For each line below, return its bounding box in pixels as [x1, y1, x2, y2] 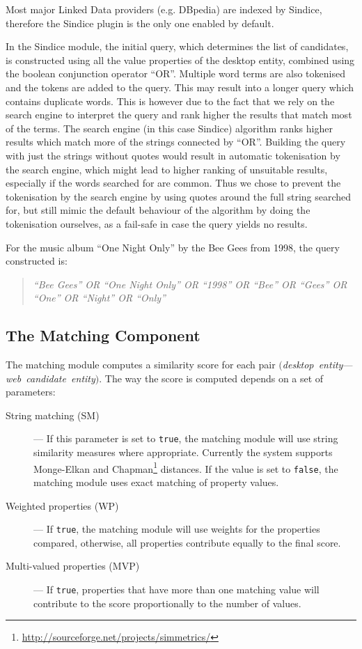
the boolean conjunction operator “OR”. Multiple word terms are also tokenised [6, 66, 345, 81]
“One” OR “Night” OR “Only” [33, 290, 166, 305]
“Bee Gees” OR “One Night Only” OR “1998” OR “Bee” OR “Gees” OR [33, 276, 347, 291]
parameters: [6, 384, 56, 399]
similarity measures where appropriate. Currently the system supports [33, 445, 333, 460]
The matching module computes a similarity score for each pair [6, 357, 276, 372]
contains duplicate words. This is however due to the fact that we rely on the [6, 93, 335, 108]
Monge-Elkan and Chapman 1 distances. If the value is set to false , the [33, 459, 338, 476]
